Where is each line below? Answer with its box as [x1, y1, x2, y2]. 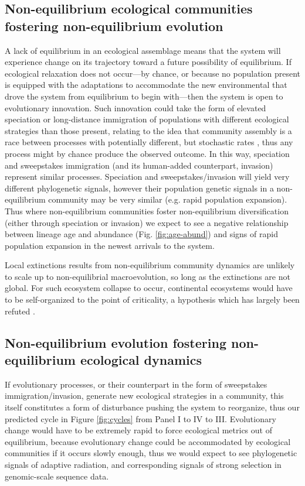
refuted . [5, 304, 35, 317]
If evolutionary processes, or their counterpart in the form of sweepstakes [5, 378, 267, 390]
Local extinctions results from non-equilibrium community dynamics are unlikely [5, 259, 295, 271]
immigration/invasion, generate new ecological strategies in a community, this [5, 389, 284, 402]
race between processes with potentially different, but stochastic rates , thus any [5, 136, 293, 148]
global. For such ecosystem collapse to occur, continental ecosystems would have [5, 282, 293, 294]
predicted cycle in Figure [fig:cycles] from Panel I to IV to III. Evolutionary [5, 412, 276, 425]
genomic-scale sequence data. [5, 470, 109, 482]
